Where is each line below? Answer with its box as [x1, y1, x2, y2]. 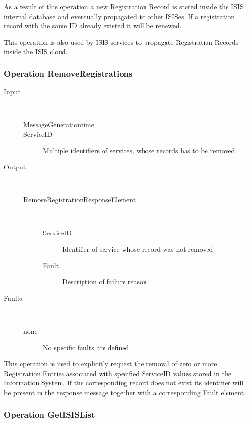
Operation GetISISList [4, 408, 95, 420]
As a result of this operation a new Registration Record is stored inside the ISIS [4, 1, 244, 11]
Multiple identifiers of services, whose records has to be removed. [43, 145, 237, 155]
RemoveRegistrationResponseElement [23, 194, 136, 205]
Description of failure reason [62, 276, 147, 287]
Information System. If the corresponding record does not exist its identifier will [4, 378, 244, 388]
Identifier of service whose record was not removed [62, 244, 213, 254]
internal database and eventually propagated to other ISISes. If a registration [4, 11, 235, 21]
